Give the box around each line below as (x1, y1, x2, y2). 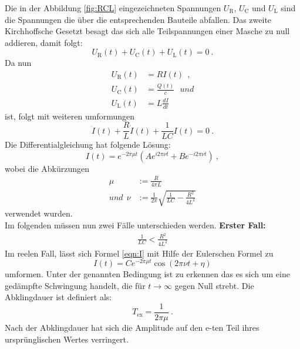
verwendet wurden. (5, 207, 73, 220)
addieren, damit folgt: (5, 36, 83, 48)
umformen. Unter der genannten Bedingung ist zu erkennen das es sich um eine (5, 268, 290, 280)
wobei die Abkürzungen (5, 162, 89, 174)
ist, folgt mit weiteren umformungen (5, 109, 135, 122)
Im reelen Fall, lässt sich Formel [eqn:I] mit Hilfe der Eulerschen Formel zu (5, 247, 274, 259)
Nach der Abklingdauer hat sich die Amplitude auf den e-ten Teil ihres (5, 321, 259, 334)
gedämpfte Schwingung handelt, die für (5, 279, 146, 291)
